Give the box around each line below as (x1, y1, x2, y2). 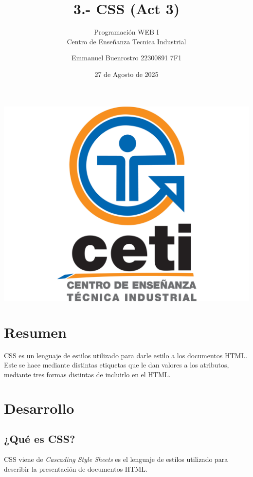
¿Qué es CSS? (4, 431, 75, 446)
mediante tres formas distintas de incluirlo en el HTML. (4, 369, 171, 380)
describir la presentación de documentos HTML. (4, 463, 147, 474)
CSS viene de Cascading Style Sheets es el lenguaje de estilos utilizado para (4, 454, 228, 464)
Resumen (4, 322, 67, 342)
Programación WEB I (94, 27, 159, 37)
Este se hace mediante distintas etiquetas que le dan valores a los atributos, (4, 360, 229, 370)
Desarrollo (4, 398, 74, 418)
